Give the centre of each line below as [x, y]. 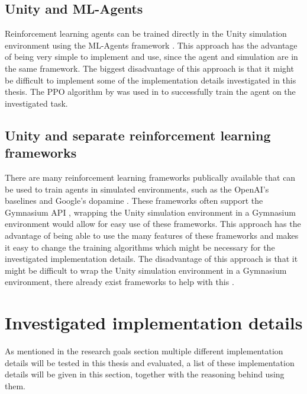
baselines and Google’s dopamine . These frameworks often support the [134, 201]
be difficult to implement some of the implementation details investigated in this [151, 80]
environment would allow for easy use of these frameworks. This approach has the [153, 224]
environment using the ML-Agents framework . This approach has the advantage [151, 45]
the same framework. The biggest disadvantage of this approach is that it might [149, 68]
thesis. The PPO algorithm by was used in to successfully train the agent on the [150, 92]
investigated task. [36, 103]
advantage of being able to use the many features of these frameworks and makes [152, 235]
